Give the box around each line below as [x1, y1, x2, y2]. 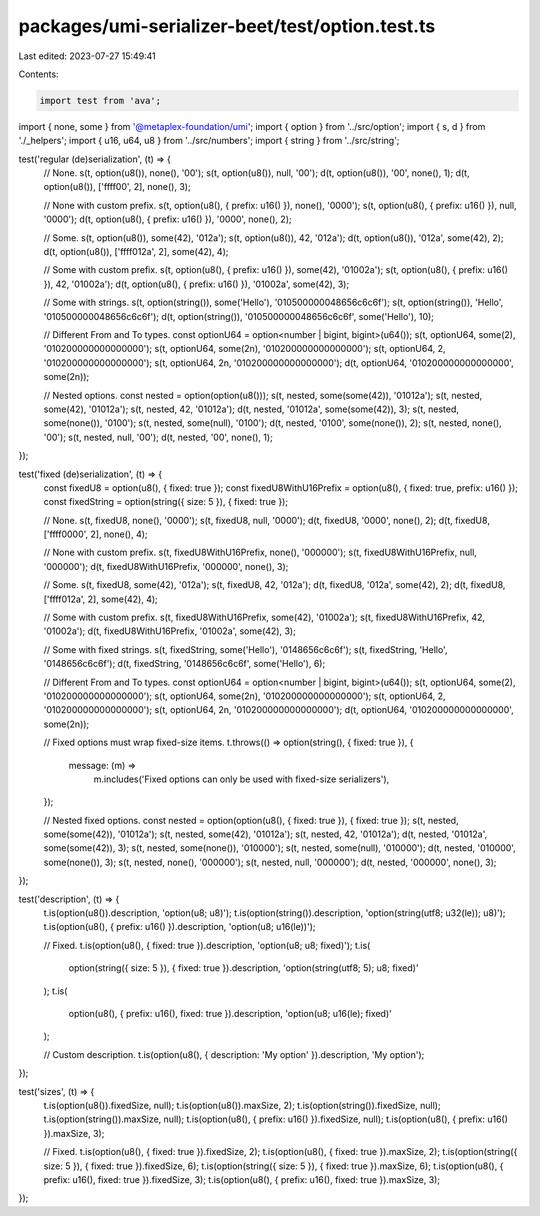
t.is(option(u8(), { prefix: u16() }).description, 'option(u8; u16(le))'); [43, 921, 316, 933]
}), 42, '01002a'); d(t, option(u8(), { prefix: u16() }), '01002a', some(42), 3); [43, 278, 350, 290]
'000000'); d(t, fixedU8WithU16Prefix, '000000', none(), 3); [43, 560, 289, 572]
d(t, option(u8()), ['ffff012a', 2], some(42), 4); [43, 246, 229, 258]
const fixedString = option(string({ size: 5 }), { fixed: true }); [43, 496, 289, 508]
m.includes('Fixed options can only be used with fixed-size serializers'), [93, 773, 390, 785]
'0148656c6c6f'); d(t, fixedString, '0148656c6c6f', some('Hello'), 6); [43, 658, 326, 670]
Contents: [18, 68, 59, 80]
